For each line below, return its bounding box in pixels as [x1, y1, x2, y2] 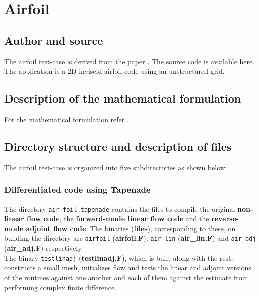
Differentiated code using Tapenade [4, 183, 151, 196]
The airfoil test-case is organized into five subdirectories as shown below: [4, 162, 227, 172]
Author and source [4, 32, 103, 48]
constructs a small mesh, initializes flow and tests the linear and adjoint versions [4, 262, 251, 273]
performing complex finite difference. [4, 282, 117, 292]
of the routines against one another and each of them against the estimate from [4, 272, 248, 282]
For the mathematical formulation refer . [4, 114, 129, 124]
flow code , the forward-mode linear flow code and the [27, 213, 209, 224]
